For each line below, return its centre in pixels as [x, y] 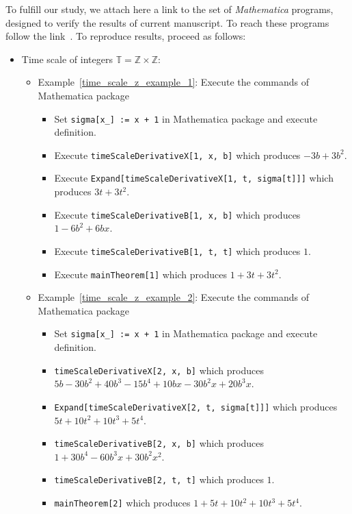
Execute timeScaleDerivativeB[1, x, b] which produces [177, 214]
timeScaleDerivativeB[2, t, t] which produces [159, 479]
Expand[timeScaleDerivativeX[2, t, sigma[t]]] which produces [196, 406]
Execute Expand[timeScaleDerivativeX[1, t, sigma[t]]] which [194, 178]
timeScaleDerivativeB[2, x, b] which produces [159, 443]
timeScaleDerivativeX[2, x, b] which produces [159, 370]
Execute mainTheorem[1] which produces [140, 274]
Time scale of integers [67, 59]
